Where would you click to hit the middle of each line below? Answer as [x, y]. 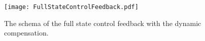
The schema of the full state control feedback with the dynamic [103, 23]
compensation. [26, 33]
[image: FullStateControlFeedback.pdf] [71, 7]
